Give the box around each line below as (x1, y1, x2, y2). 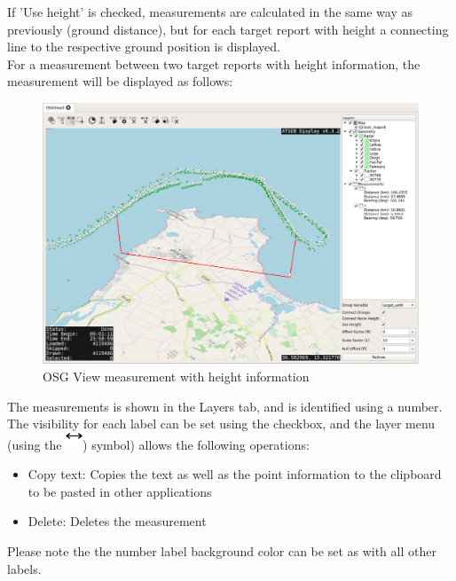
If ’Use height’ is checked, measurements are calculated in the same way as (7, 3, 413, 20)
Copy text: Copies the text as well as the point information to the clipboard (28, 465, 442, 483)
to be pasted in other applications (28, 482, 212, 500)
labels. (7, 559, 42, 577)
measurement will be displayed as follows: (7, 72, 233, 90)
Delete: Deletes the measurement (28, 512, 207, 530)
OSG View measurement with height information (43, 366, 310, 385)
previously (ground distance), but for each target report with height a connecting (7, 20, 449, 38)
